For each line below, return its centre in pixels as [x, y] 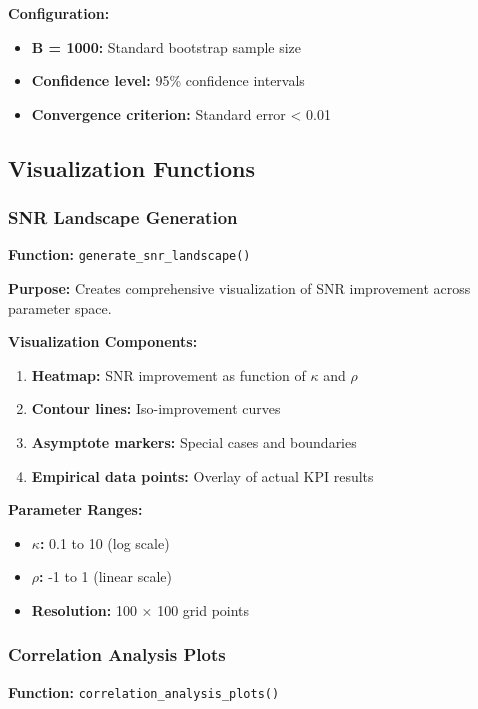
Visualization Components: [103, 341]
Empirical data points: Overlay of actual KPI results [202, 475]
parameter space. [60, 307]
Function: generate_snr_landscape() [129, 254]
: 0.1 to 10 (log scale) [104, 542]
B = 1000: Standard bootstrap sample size [166, 46]
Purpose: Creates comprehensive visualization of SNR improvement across [239, 288]
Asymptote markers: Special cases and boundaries [194, 442]
